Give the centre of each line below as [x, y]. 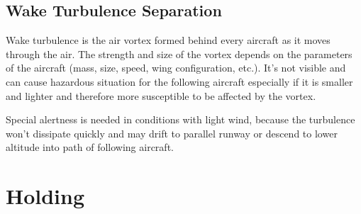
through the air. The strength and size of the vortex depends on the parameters [179, 53]
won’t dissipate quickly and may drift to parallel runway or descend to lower [172, 133]
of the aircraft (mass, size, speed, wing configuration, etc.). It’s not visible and [176, 68]
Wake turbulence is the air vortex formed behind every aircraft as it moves [168, 40]
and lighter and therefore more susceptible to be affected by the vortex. [161, 95]
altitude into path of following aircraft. [90, 147]
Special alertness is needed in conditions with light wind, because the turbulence [180, 119]
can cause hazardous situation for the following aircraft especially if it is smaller [179, 81]
